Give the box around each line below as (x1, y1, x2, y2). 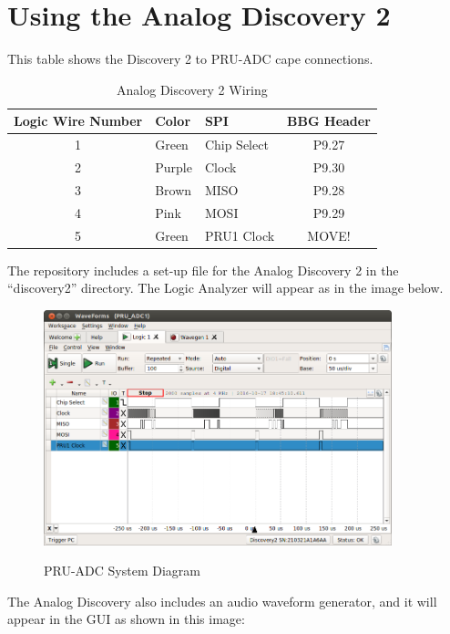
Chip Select (204, 135, 269, 154)
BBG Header (287, 111, 371, 130)
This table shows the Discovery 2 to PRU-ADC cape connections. (7, 49, 373, 68)
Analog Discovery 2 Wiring (117, 79, 268, 99)
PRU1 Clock (204, 225, 275, 244)
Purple (155, 158, 192, 176)
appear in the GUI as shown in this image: (7, 609, 245, 629)
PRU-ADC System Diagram (44, 561, 200, 580)
